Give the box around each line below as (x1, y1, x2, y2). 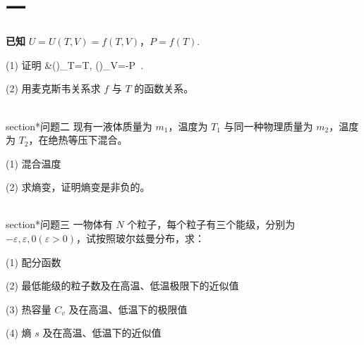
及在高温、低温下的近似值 (42, 325, 162, 340)
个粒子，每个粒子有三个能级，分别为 (127, 217, 296, 232)
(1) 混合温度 (6, 156, 61, 170)
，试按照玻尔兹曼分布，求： (76, 231, 205, 246)
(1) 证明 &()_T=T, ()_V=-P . (6, 57, 144, 72)
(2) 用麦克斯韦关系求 (6, 81, 101, 96)
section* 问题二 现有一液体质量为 (6, 118, 152, 133)
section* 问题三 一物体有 (6, 217, 113, 232)
